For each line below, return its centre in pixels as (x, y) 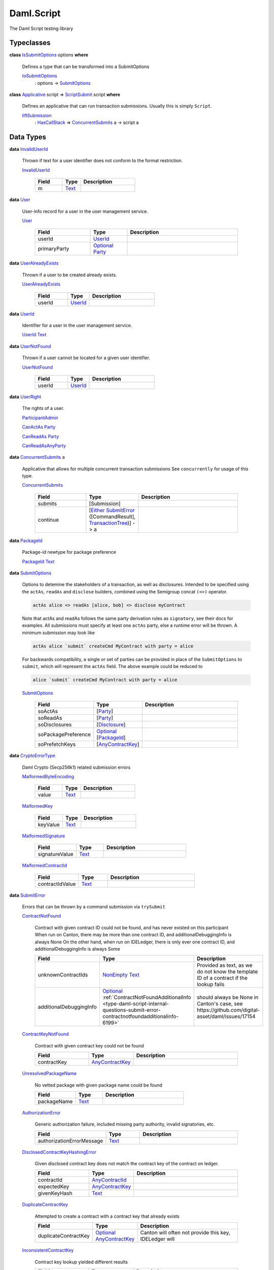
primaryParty (54, 249)
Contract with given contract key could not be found (89, 1045)
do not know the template (227, 972)
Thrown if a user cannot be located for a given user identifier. (86, 358)
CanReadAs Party (41, 436)
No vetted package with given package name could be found (98, 1085)
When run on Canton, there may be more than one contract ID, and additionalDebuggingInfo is (133, 935)
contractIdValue (57, 884)
